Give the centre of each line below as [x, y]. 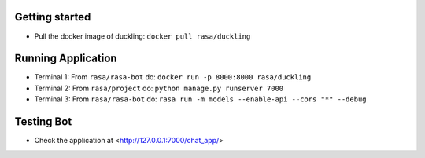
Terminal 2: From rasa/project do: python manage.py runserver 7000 [159, 88]
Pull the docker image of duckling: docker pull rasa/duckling [142, 36]
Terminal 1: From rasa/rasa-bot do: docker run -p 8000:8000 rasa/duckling [173, 77]
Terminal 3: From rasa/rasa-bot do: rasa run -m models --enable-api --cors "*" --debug [200, 99]
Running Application [66, 59]
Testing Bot [43, 122]
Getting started [53, 17]
